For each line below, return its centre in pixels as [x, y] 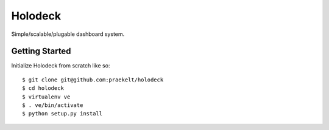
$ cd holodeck [43, 88]
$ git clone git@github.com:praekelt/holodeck [93, 80]
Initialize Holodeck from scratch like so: [61, 66]
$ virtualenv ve [46, 97]
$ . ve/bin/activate [53, 105]
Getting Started [41, 51]
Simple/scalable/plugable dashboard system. [68, 34]
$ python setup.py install [62, 114]
